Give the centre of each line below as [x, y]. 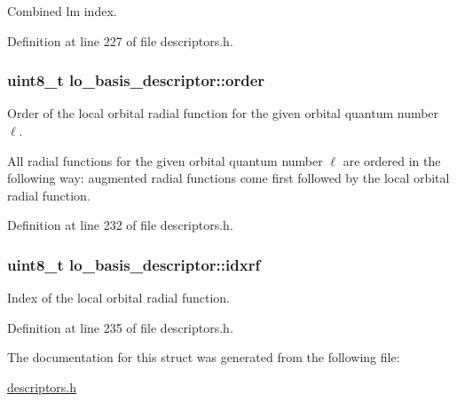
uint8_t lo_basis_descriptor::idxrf [134, 264]
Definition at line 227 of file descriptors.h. [120, 40]
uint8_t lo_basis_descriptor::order [136, 80]
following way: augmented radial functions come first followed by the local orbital [228, 178]
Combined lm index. [62, 11]
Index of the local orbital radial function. [118, 298]
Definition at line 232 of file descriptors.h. [120, 225]
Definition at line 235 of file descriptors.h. [120, 327]
